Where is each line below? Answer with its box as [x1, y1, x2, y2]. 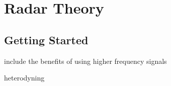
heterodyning [4, 72, 45, 83]
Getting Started [4, 32, 89, 47]
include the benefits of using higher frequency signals [4, 55, 167, 66]
